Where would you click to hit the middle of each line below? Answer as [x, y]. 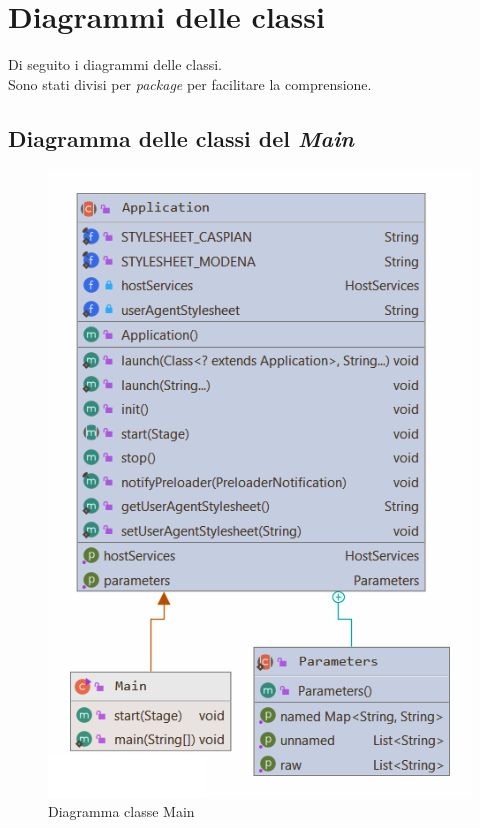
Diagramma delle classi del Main [181, 137]
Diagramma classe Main [121, 811]
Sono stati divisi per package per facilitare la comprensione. [190, 83]
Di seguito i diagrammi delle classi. [115, 64]
